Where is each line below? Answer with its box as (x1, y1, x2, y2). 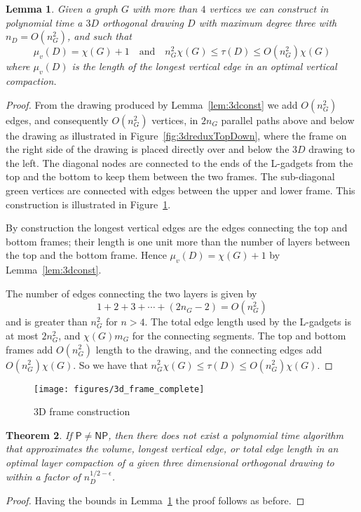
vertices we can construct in (209, 1, 329, 15)
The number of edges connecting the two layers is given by (6, 285, 257, 300)
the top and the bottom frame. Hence (6, 248, 167, 262)
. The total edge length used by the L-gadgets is (144, 314, 351, 329)
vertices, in (151, 112, 198, 127)
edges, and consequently (6, 112, 109, 127)
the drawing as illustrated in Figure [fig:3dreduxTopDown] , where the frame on (6, 128, 347, 142)
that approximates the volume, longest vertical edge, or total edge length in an (6, 441, 339, 456)
